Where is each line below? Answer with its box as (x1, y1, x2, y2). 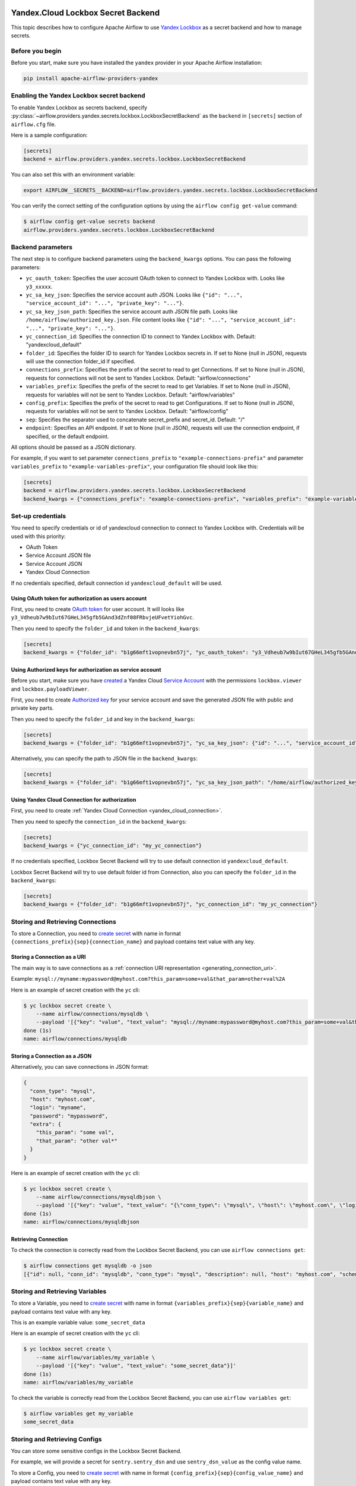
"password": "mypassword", (30, 1112, 109, 1119)
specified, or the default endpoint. (26, 433, 109, 440)
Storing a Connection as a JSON (11, 1052, 92, 1059)
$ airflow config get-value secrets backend (23, 218, 155, 225)
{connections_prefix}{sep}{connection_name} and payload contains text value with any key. (11, 938, 255, 945)
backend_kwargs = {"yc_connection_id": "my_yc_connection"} (23, 842, 202, 849)
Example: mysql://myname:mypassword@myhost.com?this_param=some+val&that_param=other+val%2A (11, 975, 285, 983)
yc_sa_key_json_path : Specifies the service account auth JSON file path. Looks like (26, 308, 238, 315)
